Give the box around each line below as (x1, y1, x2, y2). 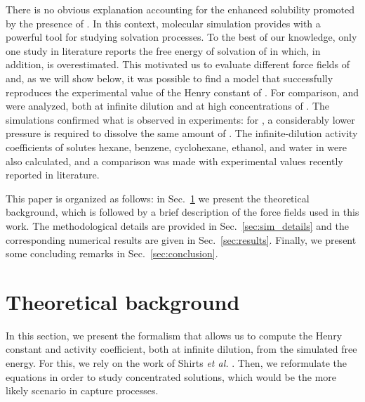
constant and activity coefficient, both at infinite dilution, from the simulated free (6, 342, 357, 356)
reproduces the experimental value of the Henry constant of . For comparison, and (6, 84, 359, 99)
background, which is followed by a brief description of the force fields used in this (6, 205, 359, 219)
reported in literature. (6, 167, 100, 182)
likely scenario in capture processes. (6, 383, 159, 398)
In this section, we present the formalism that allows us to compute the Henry (6, 328, 343, 342)
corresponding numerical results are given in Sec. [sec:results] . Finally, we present (6, 232, 357, 247)
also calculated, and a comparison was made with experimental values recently (6, 153, 343, 168)
